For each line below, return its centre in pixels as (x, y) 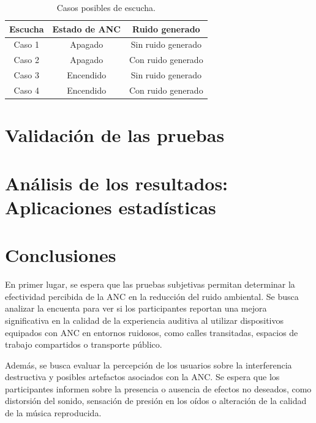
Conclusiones (61, 255)
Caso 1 (26, 44)
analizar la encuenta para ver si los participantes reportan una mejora (136, 308)
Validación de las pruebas (115, 135)
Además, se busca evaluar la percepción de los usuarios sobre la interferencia (149, 365)
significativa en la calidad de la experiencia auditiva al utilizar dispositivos (145, 320)
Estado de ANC (86, 28)
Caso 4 (26, 90)
